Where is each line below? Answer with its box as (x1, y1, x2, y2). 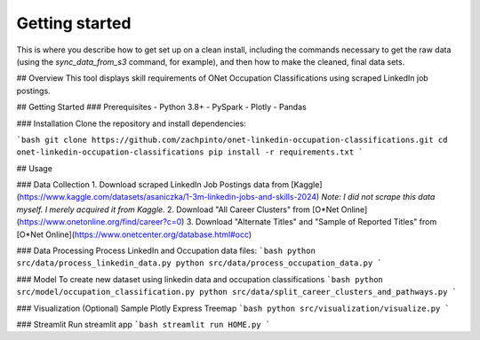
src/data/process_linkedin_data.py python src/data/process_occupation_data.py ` (16, 258, 382, 268)
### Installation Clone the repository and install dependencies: (16, 118, 246, 129)
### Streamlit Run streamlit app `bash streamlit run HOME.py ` (16, 319, 271, 329)
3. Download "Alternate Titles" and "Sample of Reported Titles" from (186, 217, 437, 227)
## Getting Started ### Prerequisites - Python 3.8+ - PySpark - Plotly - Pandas (16, 102, 307, 113)
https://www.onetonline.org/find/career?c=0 (19, 217, 182, 227)
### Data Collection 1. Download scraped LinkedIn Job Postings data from (16, 179, 289, 190)
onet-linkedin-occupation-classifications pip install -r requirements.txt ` (16, 147, 364, 157)
